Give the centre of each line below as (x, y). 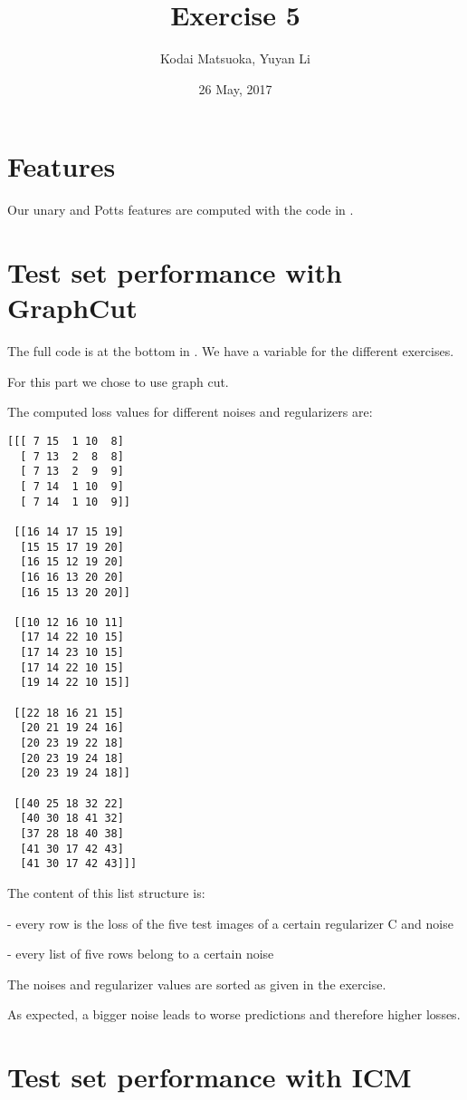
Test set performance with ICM (210, 1077)
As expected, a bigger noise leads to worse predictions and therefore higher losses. (234, 1014)
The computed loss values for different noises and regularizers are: (190, 412)
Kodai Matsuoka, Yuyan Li (235, 58)
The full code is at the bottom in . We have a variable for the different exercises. (231, 351)
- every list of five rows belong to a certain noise (141, 954)
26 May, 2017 (235, 88)
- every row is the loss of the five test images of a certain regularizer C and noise (230, 923)
